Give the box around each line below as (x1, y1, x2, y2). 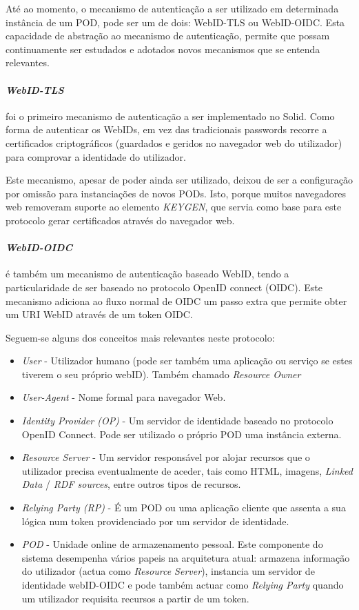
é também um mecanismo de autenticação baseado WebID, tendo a (6, 266, 289, 281)
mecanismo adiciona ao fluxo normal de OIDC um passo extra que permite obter (6, 293, 347, 308)
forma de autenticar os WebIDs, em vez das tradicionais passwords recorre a (6, 122, 327, 137)
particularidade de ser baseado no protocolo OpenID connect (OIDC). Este (6, 279, 322, 294)
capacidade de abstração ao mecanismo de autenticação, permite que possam (6, 28, 330, 43)
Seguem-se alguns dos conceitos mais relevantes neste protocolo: (6, 330, 275, 344)
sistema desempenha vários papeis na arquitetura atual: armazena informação (21, 550, 350, 564)
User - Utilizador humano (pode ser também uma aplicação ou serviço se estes (21, 353, 353, 368)
